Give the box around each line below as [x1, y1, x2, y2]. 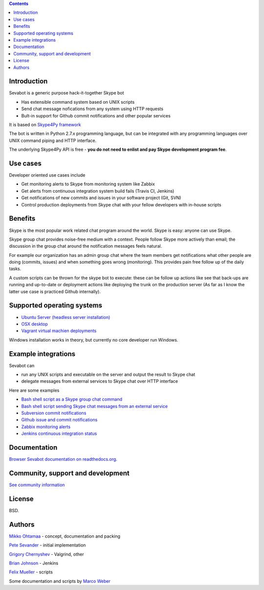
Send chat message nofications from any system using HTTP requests [21, 106, 164, 112]
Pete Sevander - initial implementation [9, 542, 86, 548]
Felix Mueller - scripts [9, 569, 53, 575]
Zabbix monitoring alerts [21, 424, 71, 430]
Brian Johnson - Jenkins [9, 560, 59, 566]
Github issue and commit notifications [21, 417, 98, 423]
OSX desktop [21, 321, 48, 327]
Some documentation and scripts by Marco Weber [9, 578, 111, 584]
